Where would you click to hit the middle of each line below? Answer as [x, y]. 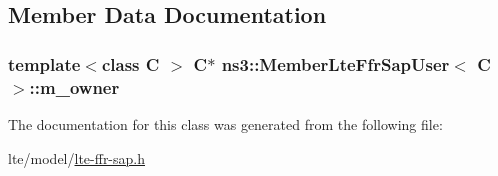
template [44, 63]
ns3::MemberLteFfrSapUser [335, 63]
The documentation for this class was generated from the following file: [225, 123]
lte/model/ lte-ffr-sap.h [77, 157]
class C [130, 63]
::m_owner [74, 86]
